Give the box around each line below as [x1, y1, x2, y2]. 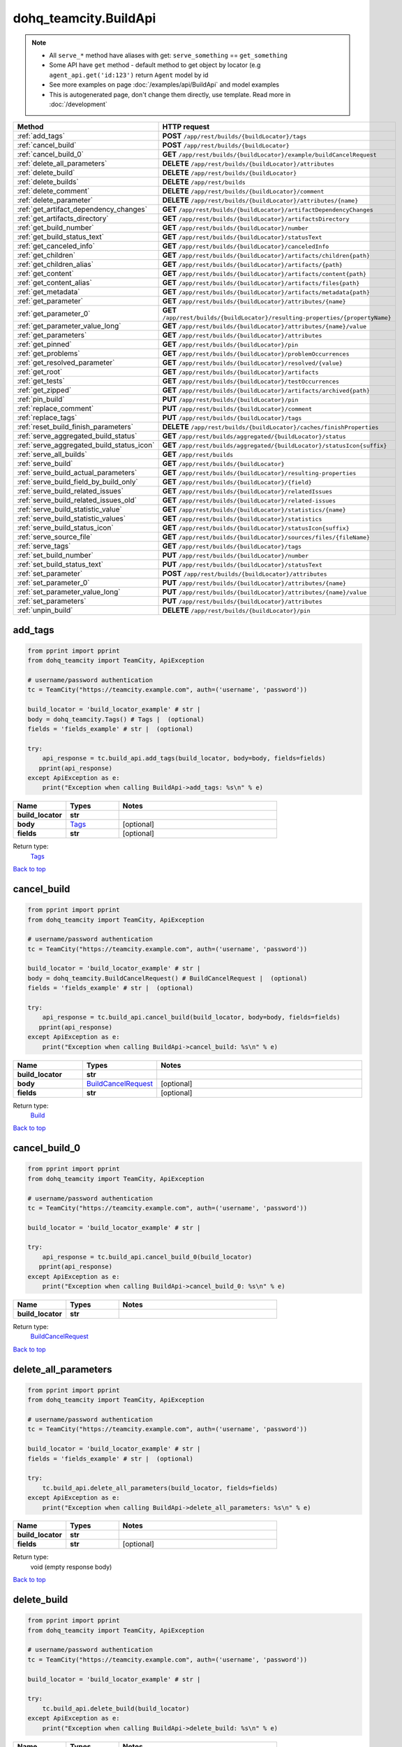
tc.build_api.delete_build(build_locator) [42, 1704, 190, 1712]
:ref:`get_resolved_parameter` [17, 358, 115, 368]
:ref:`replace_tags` [17, 413, 77, 423]
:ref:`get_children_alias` [17, 259, 94, 269]
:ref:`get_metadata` [17, 287, 80, 297]
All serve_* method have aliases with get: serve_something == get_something [49, 51, 288, 59]
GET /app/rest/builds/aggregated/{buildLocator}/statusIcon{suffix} [162, 440, 387, 450]
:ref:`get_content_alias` [17, 278, 92, 288]
